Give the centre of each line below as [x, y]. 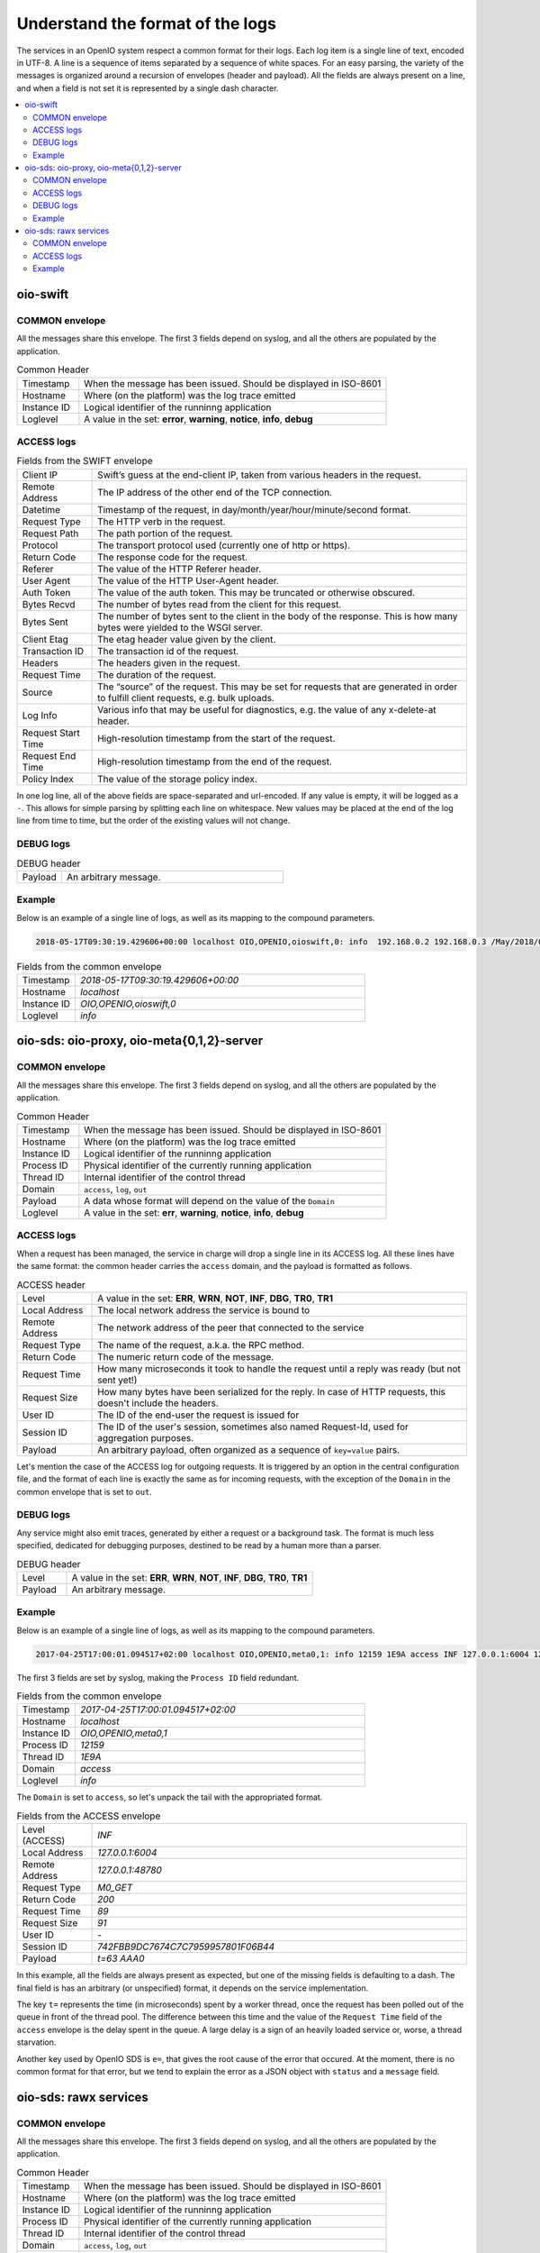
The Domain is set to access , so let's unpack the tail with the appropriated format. [170, 1797]
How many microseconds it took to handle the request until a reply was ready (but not [279, 1368]
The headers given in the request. [169, 662]
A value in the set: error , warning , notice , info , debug [199, 419]
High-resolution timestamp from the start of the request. [216, 738]
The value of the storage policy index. [178, 779]
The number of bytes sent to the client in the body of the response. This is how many [278, 616]
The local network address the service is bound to [204, 1309]
